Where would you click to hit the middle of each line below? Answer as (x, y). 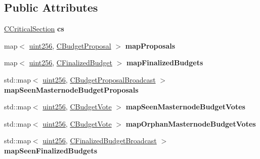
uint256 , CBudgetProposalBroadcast (99, 79)
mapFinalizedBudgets (165, 63)
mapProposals (150, 45)
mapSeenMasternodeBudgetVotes (185, 107)
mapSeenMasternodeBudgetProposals (71, 89)
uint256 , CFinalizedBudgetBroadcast (100, 141)
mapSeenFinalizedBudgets (51, 150)
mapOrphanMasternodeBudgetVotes (191, 123)
